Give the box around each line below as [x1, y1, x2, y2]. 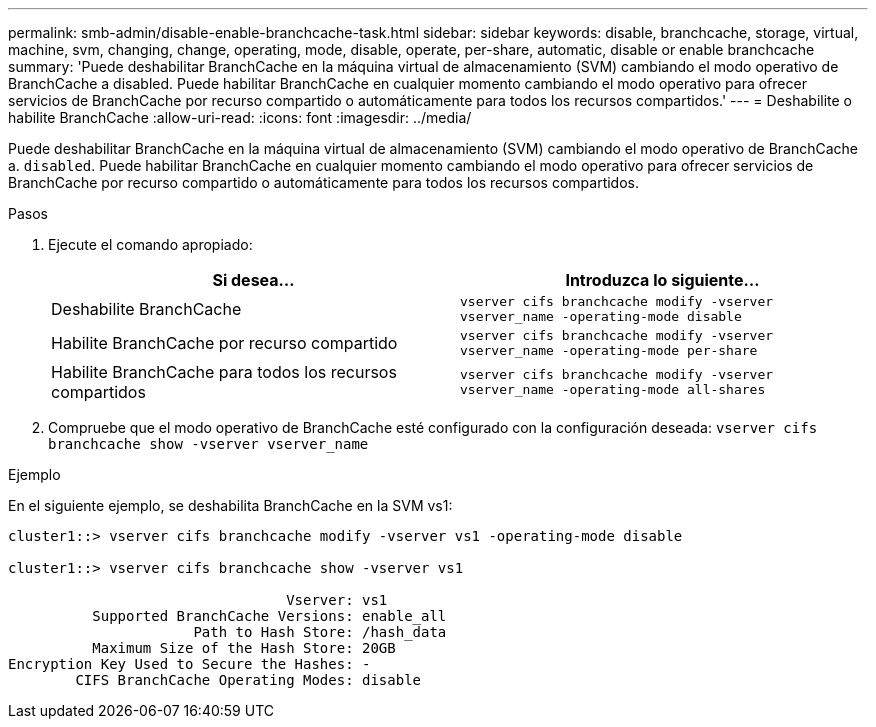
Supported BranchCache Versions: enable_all [92, 608, 447, 624]
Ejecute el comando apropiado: [48, 236, 253, 253]
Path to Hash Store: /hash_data [193, 624, 447, 640]
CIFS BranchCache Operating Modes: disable [75, 672, 422, 688]
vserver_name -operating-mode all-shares [460, 382, 766, 397]
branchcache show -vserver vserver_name [48, 436, 369, 452]
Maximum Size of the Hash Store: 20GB [92, 640, 396, 656]
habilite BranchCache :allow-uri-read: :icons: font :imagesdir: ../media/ [8, 109, 472, 126]
